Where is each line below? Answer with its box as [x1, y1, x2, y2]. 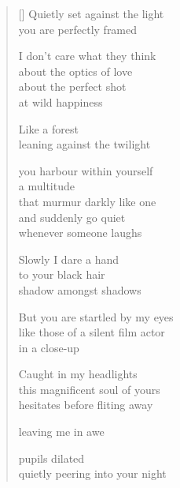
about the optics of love [18, 62, 133, 79]
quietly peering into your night [18, 465, 167, 482]
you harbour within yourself [18, 162, 153, 178]
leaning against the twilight [18, 136, 151, 152]
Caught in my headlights [18, 366, 138, 382]
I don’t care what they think [18, 47, 156, 64]
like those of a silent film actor [18, 324, 165, 340]
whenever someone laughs [18, 224, 142, 241]
